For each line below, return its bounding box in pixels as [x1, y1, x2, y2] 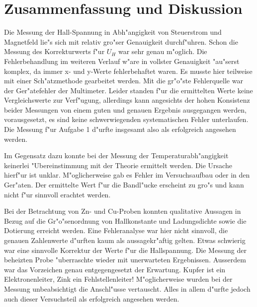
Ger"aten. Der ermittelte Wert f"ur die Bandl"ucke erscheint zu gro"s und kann [4, 180, 244, 190]
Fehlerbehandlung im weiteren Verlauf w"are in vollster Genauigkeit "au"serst [4, 56, 240, 66]
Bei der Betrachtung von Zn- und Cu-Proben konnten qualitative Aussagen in [4, 206, 241, 216]
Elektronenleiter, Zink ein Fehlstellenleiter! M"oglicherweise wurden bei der [4, 274, 233, 284]
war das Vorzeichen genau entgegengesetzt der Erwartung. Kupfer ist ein [4, 264, 226, 274]
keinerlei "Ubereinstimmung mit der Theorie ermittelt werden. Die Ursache [4, 160, 232, 170]
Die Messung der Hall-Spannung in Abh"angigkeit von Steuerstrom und [4, 27, 222, 37]
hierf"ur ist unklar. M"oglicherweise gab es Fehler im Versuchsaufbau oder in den [4, 170, 250, 180]
